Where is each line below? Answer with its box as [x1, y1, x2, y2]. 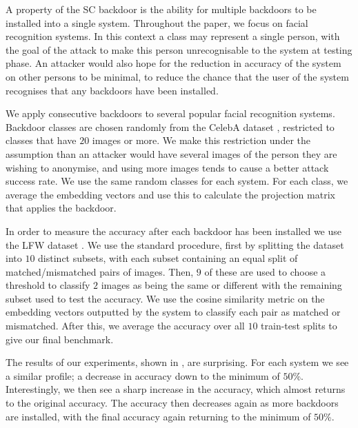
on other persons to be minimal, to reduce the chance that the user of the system [6, 69, 349, 83]
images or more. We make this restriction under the [92, 133, 310, 147]
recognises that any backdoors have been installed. [6, 83, 219, 97]
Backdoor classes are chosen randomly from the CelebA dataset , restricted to [6, 119, 335, 134]
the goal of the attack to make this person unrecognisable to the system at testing [6, 42, 352, 57]
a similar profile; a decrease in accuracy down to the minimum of [6, 368, 280, 383]
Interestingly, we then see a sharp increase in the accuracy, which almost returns [6, 382, 346, 396]
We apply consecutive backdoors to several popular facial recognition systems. [6, 106, 335, 121]
